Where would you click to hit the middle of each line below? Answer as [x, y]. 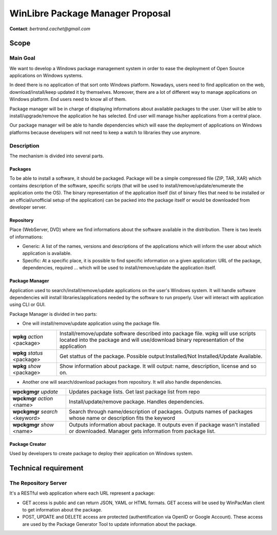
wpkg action [28, 337]
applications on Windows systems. [46, 76]
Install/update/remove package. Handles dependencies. [137, 402]
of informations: [26, 237]
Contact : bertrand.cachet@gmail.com [50, 29]
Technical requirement [47, 468]
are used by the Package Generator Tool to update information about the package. [110, 524]
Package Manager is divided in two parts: [53, 314]
